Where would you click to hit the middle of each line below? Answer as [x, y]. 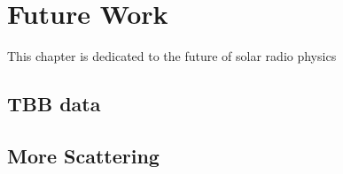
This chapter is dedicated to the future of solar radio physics [172, 56]
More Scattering [83, 155]
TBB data [54, 104]
